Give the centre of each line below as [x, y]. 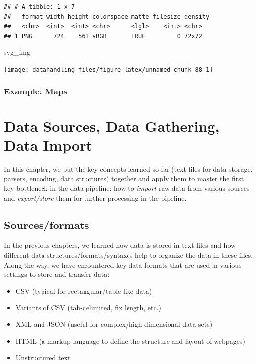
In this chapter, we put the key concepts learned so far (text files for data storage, [128, 168]
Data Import [48, 145]
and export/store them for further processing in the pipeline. [95, 198]
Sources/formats [47, 224]
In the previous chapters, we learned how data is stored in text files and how [120, 245]
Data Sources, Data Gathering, [112, 125]
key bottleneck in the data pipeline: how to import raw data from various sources [127, 188]
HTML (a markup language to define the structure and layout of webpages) [130, 341]
